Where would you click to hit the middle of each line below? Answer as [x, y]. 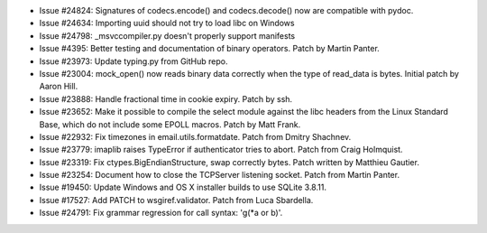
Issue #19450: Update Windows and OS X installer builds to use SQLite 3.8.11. [183, 187]
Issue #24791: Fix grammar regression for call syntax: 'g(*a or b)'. [161, 213]
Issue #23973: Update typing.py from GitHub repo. [133, 61]
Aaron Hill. [59, 87]
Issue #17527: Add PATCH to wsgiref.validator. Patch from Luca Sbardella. [176, 200]
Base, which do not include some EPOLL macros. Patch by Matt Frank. [170, 124]
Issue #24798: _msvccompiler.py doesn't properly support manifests [167, 35]
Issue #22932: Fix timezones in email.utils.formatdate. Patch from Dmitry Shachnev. [195, 136]
